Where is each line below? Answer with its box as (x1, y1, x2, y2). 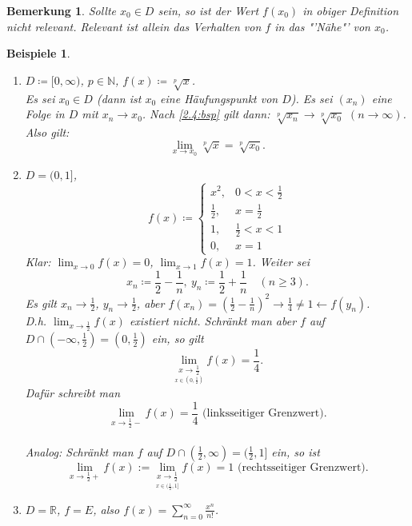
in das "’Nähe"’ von (274, 18, 370, 34)
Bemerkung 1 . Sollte (6, 2, 117, 18)
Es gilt (25, 294, 57, 311)
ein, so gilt (151, 329, 204, 346)
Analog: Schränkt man (25, 443, 134, 460)
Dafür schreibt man (25, 385, 121, 401)
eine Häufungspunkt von (160, 90, 278, 106)
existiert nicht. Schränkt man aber (129, 312, 297, 329)
